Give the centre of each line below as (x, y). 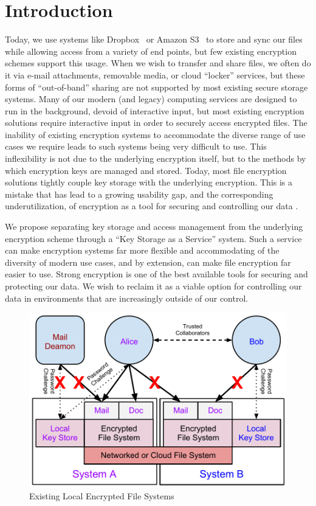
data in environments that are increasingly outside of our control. (127, 298)
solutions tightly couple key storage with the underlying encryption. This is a (149, 182)
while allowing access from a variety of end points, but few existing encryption (151, 51)
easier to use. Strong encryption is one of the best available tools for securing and (156, 274)
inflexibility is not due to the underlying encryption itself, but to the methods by (156, 158)
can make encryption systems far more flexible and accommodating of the (142, 250)
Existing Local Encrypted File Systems (102, 495)
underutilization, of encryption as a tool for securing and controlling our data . (152, 206)
